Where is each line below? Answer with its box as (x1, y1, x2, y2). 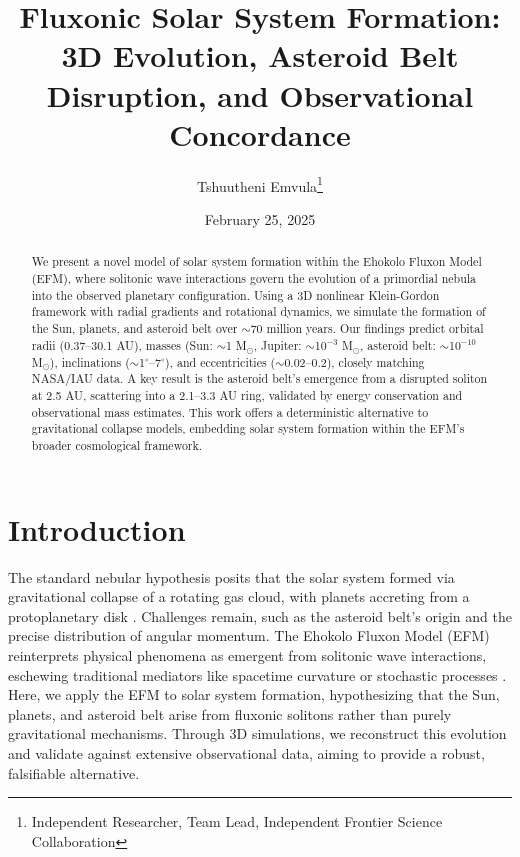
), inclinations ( (49, 353, 130, 370)
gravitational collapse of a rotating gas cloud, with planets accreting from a (8, 586, 470, 607)
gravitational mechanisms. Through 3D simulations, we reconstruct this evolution (8, 723, 507, 744)
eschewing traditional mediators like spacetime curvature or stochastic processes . (8, 664, 507, 685)
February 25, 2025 (204, 208, 316, 229)
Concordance (169, 113, 351, 154)
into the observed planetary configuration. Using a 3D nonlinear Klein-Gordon (31, 286, 440, 303)
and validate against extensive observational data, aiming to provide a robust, (8, 743, 485, 764)
